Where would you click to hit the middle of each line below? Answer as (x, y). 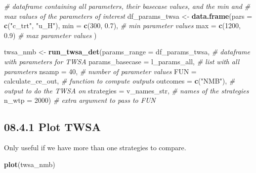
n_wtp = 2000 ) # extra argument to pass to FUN (80, 100)
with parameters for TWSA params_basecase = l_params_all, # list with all (122, 61)
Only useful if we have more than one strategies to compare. (95, 148)
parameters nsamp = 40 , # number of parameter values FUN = (100, 71)
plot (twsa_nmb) (30, 164)
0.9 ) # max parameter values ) (50, 35)
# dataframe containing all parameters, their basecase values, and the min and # (127, 6)
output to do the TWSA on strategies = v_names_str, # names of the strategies (127, 90)
